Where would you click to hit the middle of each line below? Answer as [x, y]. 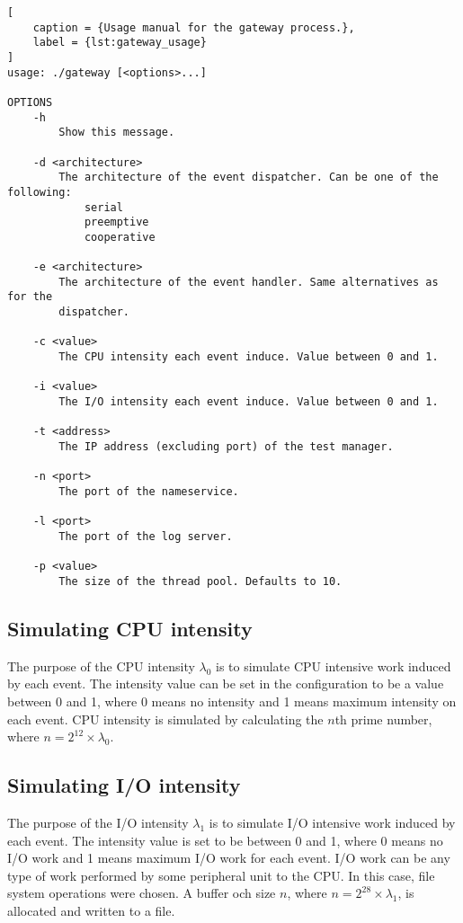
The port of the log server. [146, 536]
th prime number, [383, 719]
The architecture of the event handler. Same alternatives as [249, 282]
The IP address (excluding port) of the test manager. [226, 447]
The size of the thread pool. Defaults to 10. [200, 581]
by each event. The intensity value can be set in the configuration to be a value [226, 683]
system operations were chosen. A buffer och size [142, 893]
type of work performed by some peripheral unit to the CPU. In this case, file [221, 875]
